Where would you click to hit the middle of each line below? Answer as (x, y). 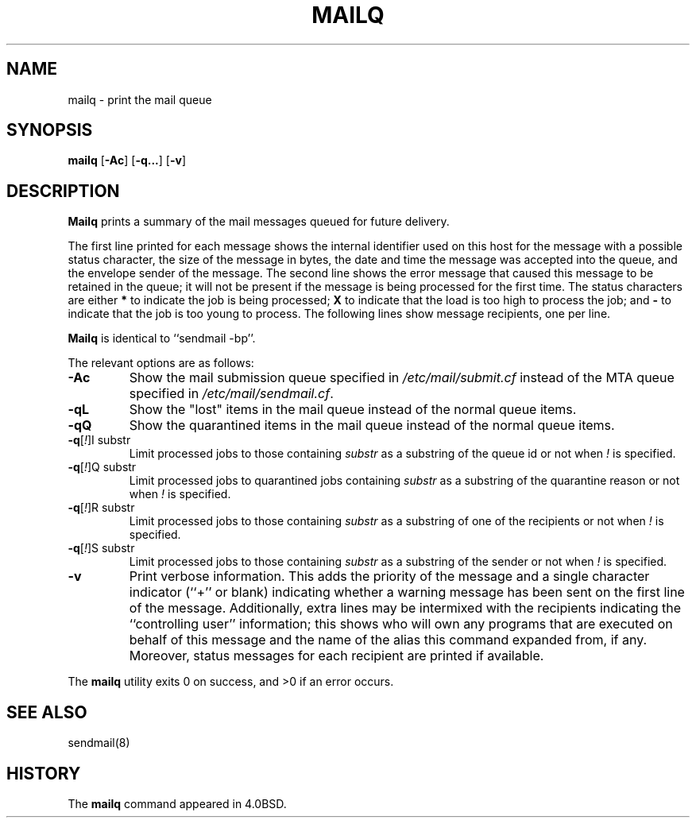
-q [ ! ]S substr (101, 548)
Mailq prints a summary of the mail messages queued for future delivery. (259, 222)
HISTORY (44, 773)
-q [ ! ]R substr (101, 508)
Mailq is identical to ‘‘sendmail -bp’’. (162, 338)
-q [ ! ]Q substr (102, 467)
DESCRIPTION (63, 191)
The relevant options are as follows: (161, 363)
